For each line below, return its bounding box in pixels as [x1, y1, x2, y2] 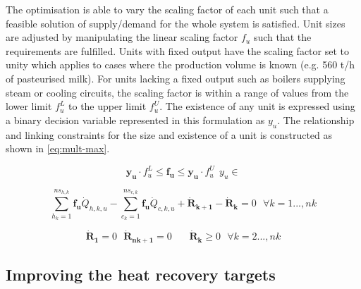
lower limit [6, 99, 52, 113]
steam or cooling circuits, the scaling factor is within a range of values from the [6, 85, 349, 99]
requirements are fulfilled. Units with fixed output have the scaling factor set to [6, 43, 349, 58]
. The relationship [277, 112, 355, 127]
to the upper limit [68, 99, 147, 113]
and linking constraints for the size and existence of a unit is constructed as [6, 127, 333, 142]
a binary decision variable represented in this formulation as [6, 112, 265, 127]
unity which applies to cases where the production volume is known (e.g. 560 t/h [6, 57, 355, 72]
